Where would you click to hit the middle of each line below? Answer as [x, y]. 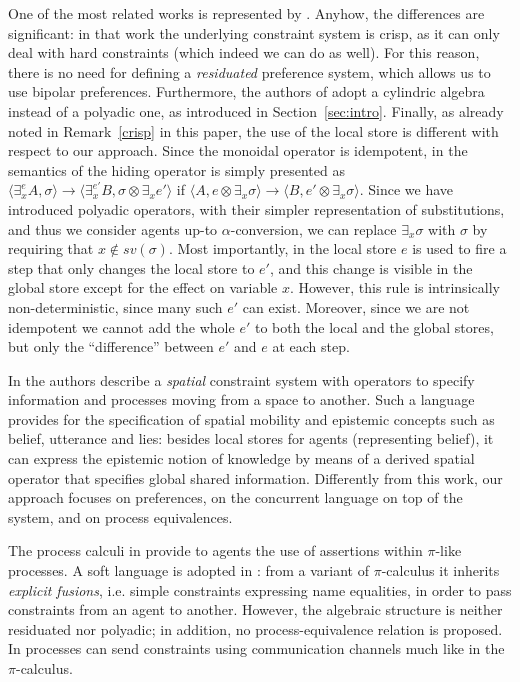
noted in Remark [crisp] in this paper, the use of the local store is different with [253, 130]
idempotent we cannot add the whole [121, 326]
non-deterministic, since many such [115, 306]
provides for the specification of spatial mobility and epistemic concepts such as [251, 418]
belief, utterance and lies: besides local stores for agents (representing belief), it [251, 438]
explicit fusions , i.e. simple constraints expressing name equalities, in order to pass [260, 589]
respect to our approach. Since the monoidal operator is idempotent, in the [238, 150]
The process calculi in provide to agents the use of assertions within [215, 550]
